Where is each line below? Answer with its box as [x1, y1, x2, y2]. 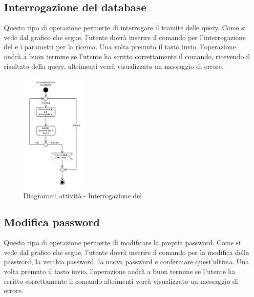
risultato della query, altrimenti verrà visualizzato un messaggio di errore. [4, 61, 224, 71]
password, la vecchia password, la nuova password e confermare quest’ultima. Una [4, 256, 249, 267]
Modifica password [4, 214, 100, 230]
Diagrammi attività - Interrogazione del [23, 191, 142, 201]
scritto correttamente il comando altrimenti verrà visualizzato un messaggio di [4, 276, 238, 286]
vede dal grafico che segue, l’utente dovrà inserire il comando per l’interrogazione [4, 32, 246, 42]
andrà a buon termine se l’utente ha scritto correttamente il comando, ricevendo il [4, 51, 250, 61]
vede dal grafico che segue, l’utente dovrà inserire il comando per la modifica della [4, 247, 249, 257]
